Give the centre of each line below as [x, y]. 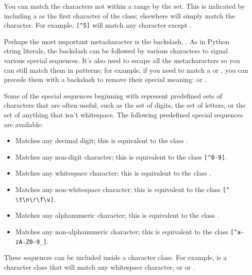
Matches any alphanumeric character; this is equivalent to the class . [117, 215]
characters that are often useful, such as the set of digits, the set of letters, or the [125, 105]
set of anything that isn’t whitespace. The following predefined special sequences [124, 114]
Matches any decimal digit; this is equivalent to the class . [102, 140]
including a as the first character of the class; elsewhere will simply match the [119, 15]
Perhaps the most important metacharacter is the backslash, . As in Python [117, 41]
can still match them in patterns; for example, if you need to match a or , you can [126, 70]
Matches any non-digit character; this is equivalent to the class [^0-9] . [121, 156]
